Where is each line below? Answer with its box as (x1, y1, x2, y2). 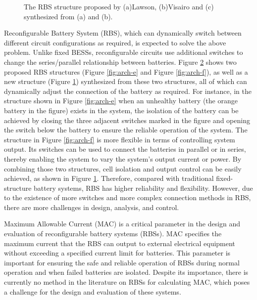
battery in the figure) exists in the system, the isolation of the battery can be (4, 105, 239, 115)
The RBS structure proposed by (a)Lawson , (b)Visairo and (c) (24, 1, 214, 11)
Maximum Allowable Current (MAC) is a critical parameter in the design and (4, 218, 241, 229)
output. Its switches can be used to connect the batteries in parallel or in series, (4, 144, 246, 154)
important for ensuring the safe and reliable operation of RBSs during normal (4, 257, 240, 267)
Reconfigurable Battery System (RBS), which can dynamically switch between (4, 28, 242, 38)
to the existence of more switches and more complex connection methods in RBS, (4, 192, 251, 203)
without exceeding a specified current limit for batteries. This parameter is (4, 248, 231, 258)
